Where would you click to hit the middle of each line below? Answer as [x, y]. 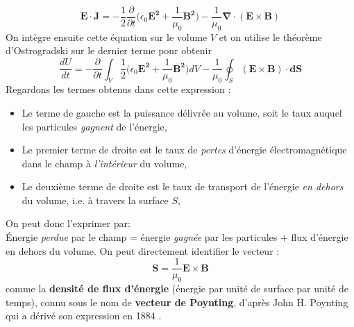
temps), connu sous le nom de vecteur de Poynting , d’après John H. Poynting [177, 302]
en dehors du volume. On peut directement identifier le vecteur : [143, 250]
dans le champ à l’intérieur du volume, [104, 163]
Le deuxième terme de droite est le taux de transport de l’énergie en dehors [183, 186]
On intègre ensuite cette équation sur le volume [107, 36]
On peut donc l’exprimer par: [68, 223]
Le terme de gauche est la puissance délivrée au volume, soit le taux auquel [182, 112]
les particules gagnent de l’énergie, [94, 126]
